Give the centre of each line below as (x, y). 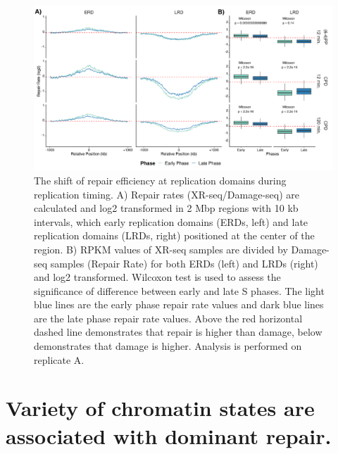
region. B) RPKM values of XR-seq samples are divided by (161, 249)
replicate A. (59, 359)
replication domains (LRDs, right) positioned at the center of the (174, 235)
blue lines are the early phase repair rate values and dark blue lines (179, 304)
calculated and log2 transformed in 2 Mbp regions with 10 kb (166, 208)
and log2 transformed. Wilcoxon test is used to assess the (157, 277)
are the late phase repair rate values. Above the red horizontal (168, 318)
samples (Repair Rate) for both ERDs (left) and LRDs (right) (184, 263)
